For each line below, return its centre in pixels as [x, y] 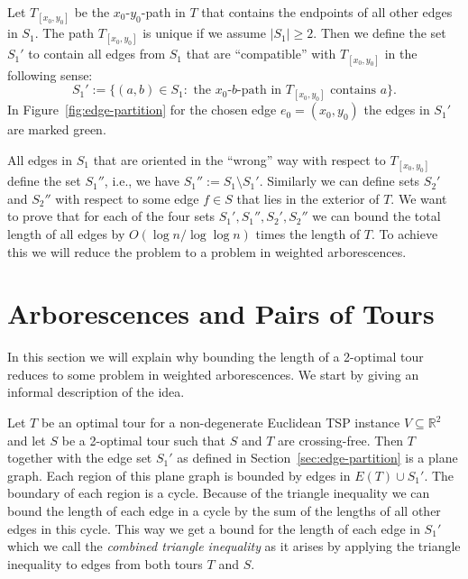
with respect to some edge [127, 198]
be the [92, 12]
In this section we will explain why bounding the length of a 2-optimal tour [216, 357]
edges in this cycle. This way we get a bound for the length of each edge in [214, 528]
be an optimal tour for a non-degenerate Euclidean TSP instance [220, 422]
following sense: [50, 74]
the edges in [397, 110]
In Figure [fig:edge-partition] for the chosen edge [142, 110]
